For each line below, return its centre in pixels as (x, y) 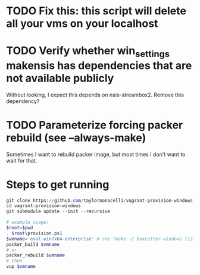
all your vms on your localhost (82, 24)
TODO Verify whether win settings (88, 52)
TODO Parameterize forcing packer (95, 125)
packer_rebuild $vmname (36, 255)
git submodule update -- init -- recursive (58, 212)
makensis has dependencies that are (99, 65)
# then (14, 261)
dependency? (23, 101)
